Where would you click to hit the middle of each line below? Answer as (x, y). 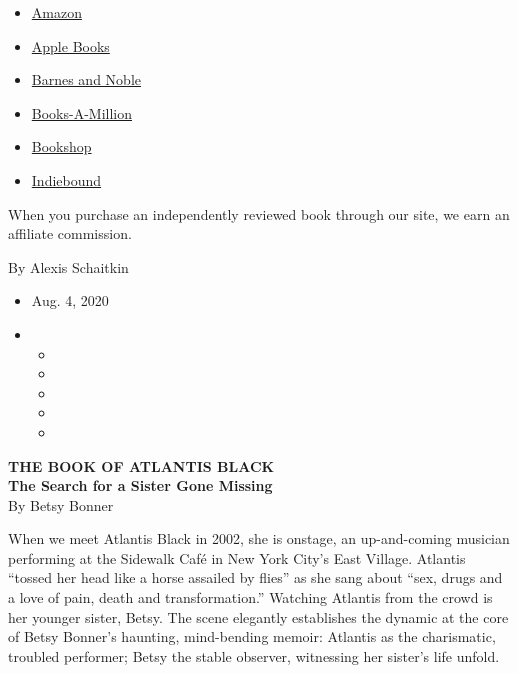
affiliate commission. (70, 233)
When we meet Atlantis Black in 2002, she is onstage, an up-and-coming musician (259, 538)
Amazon (56, 12)
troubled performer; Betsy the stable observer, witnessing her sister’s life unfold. (254, 655)
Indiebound (66, 179)
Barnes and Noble (86, 79)
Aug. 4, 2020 (70, 300)
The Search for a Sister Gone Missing (140, 485)
